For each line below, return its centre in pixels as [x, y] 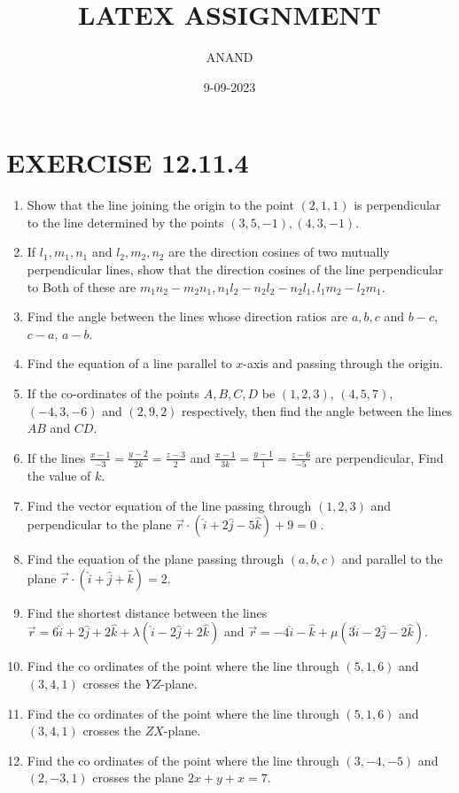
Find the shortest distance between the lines [147, 612]
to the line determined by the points [125, 222]
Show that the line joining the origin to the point [160, 205]
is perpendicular [397, 205]
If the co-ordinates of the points [113, 393]
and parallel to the [392, 559]
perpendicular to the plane [99, 524]
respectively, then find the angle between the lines [317, 410]
